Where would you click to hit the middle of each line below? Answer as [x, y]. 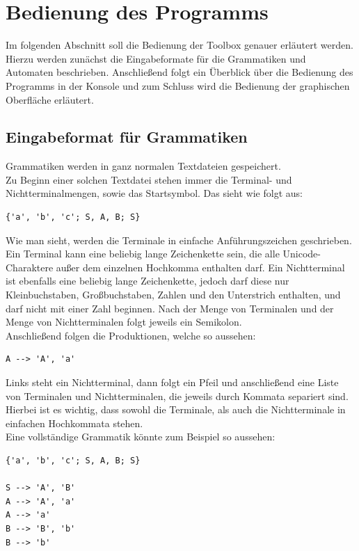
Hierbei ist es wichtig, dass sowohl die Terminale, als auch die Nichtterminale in [176, 409]
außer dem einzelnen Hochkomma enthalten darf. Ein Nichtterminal [200, 267]
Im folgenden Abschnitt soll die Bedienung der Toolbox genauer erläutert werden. [179, 45]
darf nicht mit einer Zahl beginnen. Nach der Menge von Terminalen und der [170, 308]
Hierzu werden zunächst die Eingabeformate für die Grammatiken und [156, 58]
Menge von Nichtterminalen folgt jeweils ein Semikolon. [124, 322]
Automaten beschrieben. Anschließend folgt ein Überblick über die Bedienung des [179, 72]
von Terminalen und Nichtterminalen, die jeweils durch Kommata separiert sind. [177, 396]
